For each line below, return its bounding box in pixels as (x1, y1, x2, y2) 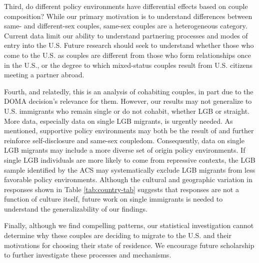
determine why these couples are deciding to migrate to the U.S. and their (4, 230, 231, 241)
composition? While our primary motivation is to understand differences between (4, 10, 252, 21)
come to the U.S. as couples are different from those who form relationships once (4, 49, 251, 60)
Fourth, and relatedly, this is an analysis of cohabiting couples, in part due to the (4, 86, 253, 96)
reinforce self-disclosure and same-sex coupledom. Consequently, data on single (4, 135, 244, 145)
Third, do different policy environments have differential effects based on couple (4, 1, 248, 11)
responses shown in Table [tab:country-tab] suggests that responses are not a (4, 184, 239, 194)
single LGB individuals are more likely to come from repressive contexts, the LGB (4, 154, 255, 165)
